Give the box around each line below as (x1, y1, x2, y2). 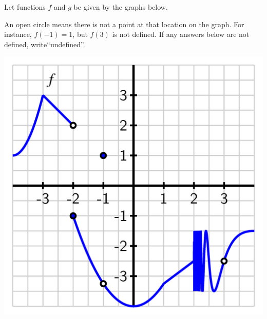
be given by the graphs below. (73, 2, 168, 12)
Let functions (4, 2, 46, 12)
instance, (4, 29, 32, 39)
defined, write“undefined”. (4, 38, 85, 49)
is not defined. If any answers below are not (112, 29, 250, 39)
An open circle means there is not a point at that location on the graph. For (4, 18, 244, 29)
